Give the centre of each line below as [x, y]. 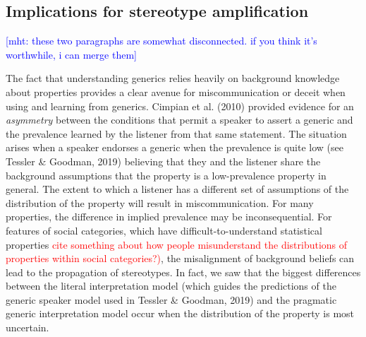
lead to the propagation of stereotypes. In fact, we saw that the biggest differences [183, 272]
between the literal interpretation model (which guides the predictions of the [171, 286]
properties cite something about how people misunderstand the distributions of [177, 244]
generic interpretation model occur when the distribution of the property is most [180, 313]
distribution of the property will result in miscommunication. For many [160, 202]
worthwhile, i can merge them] [71, 54]
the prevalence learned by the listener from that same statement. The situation [176, 133]
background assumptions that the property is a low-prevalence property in [166, 175]
